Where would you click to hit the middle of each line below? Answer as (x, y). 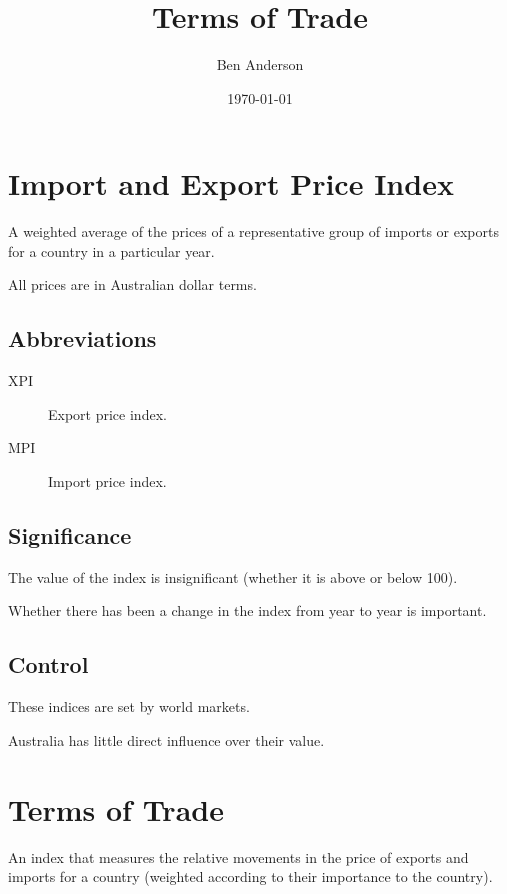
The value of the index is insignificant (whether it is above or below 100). (233, 576)
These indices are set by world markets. (129, 706)
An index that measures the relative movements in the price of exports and (238, 856)
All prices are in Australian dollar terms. (132, 284)
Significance (70, 535)
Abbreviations (82, 338)
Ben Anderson (260, 64)
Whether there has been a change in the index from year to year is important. (247, 610)
